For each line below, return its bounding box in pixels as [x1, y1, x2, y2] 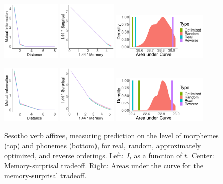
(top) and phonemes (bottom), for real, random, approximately [4, 140, 201, 150]
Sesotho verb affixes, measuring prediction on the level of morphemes [4, 130, 219, 141]
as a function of [134, 150, 182, 161]
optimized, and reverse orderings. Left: [4, 150, 124, 161]
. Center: [187, 150, 214, 161]
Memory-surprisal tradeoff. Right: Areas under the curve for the [4, 160, 203, 170]
